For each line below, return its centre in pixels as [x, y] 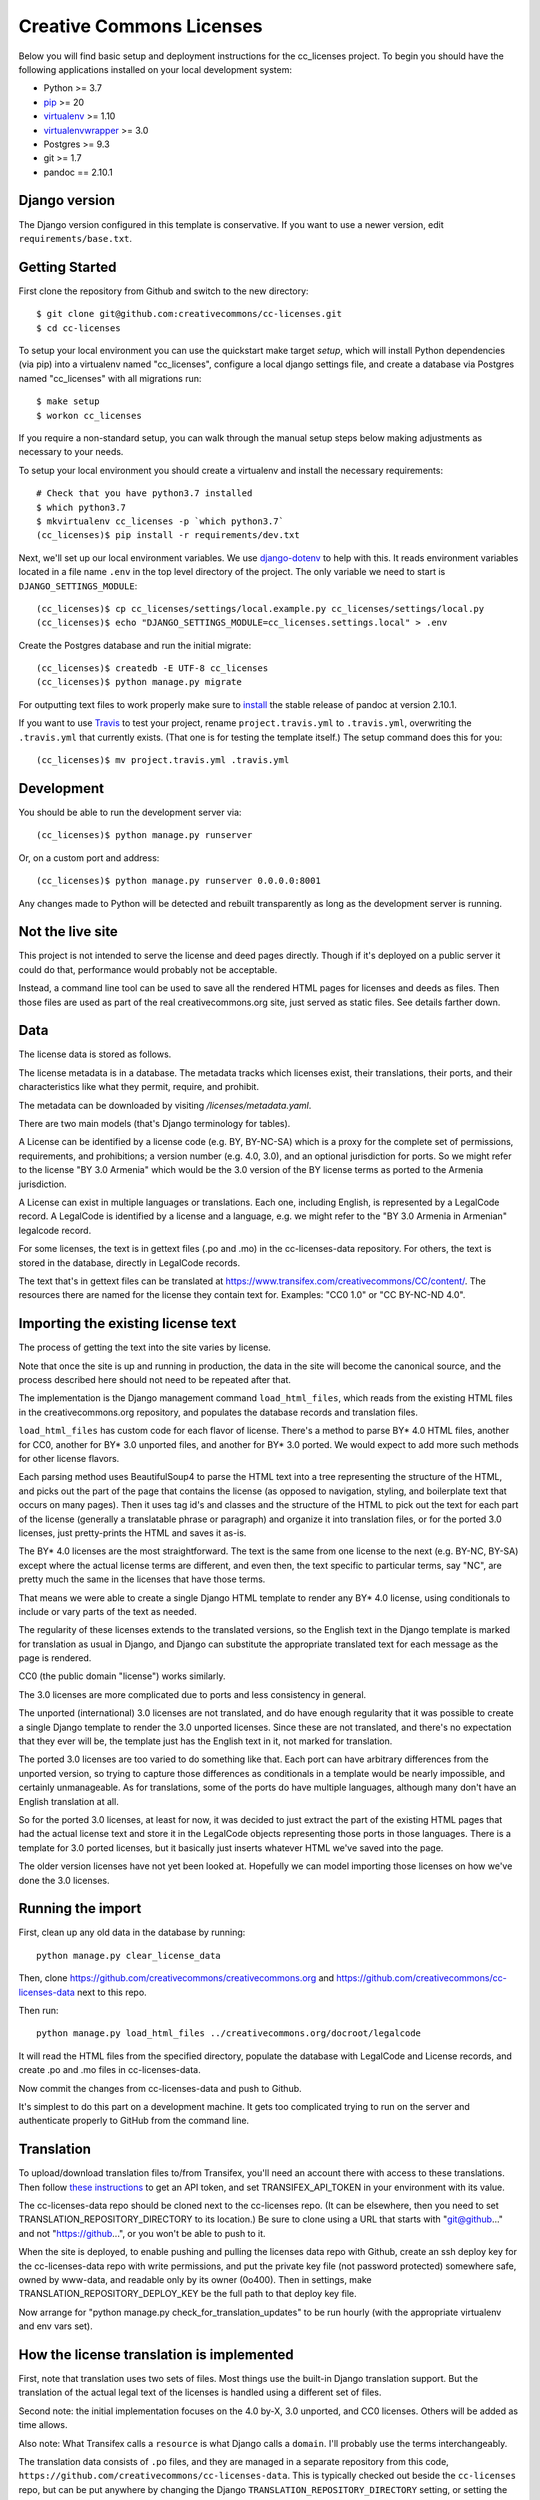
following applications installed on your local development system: [155, 69]
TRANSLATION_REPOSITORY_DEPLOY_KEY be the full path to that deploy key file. [187, 2294]
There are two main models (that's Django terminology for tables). [154, 1124]
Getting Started [67, 266]
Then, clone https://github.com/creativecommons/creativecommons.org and [176, 1978]
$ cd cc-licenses [78, 328]
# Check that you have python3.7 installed [144, 493]
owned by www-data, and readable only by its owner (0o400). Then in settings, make [195, 2279]
